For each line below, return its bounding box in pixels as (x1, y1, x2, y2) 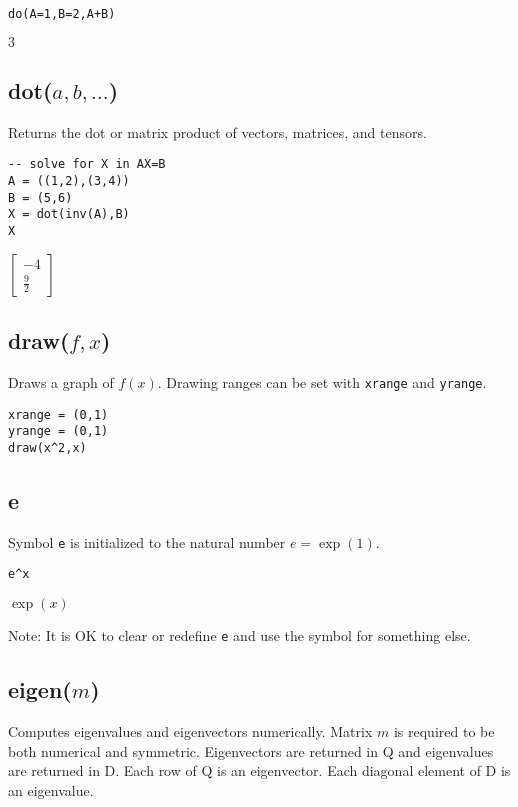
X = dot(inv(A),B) (8, 207, 130, 222)
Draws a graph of (8, 371, 114, 392)
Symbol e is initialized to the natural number (8, 531, 286, 552)
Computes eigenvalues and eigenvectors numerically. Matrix (8, 720, 373, 741)
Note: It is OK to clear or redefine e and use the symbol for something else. (8, 625, 471, 646)
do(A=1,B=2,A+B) (8, 7, 116, 21)
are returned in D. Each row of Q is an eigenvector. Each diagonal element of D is (8, 760, 511, 781)
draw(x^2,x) (8, 440, 87, 455)
